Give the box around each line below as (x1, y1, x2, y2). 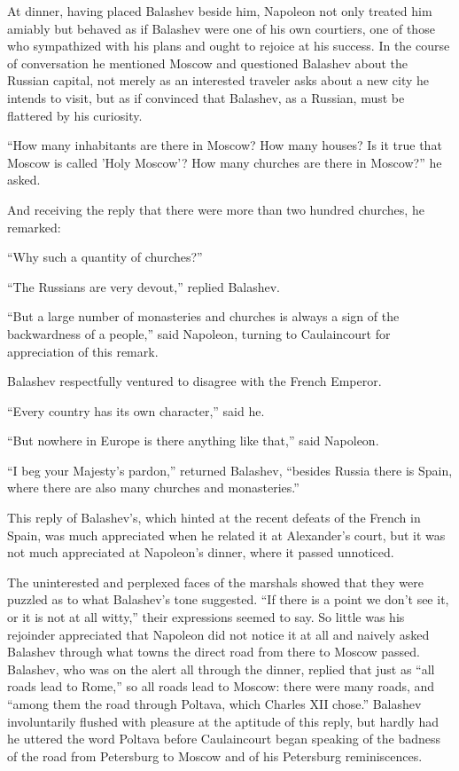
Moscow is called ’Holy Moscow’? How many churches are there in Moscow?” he (7, 153, 442, 171)
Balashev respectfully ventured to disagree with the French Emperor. (7, 372, 382, 390)
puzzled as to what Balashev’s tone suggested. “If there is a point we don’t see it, (7, 590, 449, 609)
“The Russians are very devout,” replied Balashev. (7, 277, 281, 295)
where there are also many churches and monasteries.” (7, 478, 300, 497)
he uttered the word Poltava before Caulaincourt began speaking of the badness (7, 729, 441, 748)
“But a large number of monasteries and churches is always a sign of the (7, 307, 400, 326)
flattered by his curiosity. (7, 106, 143, 124)
